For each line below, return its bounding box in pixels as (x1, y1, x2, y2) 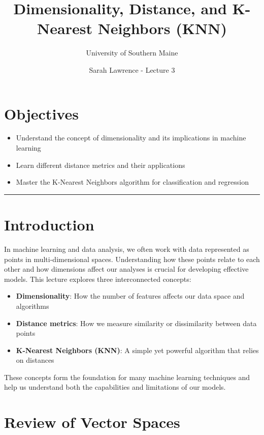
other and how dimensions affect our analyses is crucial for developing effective (4, 264, 249, 274)
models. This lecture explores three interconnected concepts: (4, 273, 191, 284)
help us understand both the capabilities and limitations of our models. (4, 382, 226, 392)
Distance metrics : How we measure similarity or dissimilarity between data (16, 317, 257, 328)
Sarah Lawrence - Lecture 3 (89, 64, 175, 75)
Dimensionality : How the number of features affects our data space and (16, 291, 245, 301)
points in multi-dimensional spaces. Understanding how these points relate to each (4, 253, 260, 264)
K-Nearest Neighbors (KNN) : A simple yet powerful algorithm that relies (16, 344, 259, 355)
